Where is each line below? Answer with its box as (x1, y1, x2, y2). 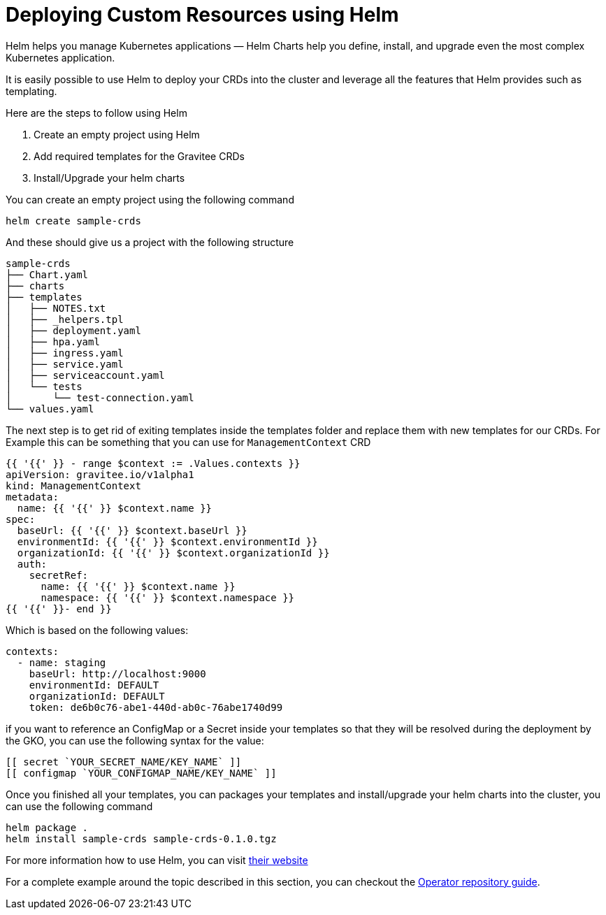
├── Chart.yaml (6, 268, 89, 280)
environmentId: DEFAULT (29, 679, 159, 691)
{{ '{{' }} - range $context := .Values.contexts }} (6, 457, 301, 469)
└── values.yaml (6, 403, 94, 415)
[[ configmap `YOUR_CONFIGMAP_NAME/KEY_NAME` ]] (6, 767, 277, 779)
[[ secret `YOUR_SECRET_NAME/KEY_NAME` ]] (6, 756, 242, 768)
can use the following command (6, 800, 153, 812)
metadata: (6, 491, 59, 503)
